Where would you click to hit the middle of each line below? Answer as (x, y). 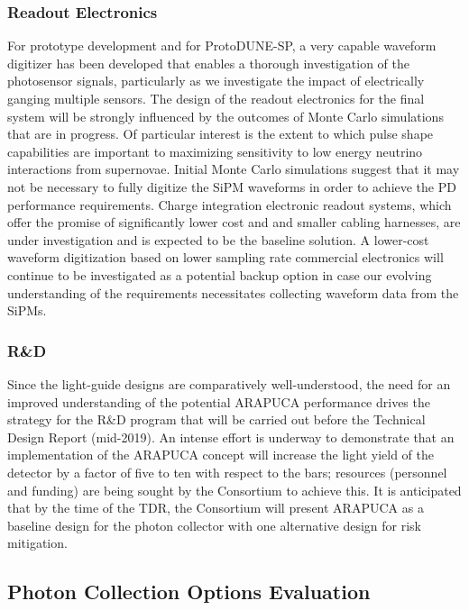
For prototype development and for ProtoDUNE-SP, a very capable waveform (222, 46)
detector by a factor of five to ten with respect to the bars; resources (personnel (227, 472)
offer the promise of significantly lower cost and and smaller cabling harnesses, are (234, 222)
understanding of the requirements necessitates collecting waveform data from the (233, 292)
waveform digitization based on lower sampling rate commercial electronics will (225, 257)
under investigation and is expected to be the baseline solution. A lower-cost (218, 239)
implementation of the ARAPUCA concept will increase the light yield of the (221, 455)
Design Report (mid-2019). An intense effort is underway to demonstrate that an (231, 437)
